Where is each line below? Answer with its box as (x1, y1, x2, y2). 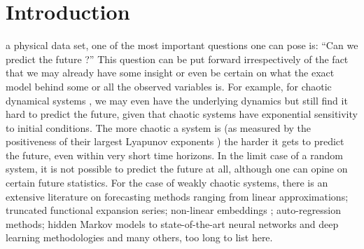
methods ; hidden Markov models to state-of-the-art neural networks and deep (6, 216, 339, 231)
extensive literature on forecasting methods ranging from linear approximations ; (6, 189, 349, 203)
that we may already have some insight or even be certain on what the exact (6, 65, 335, 80)
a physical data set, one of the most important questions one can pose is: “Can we (6, 38, 358, 53)
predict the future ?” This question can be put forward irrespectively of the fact (6, 51, 349, 66)
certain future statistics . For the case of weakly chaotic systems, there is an (6, 175, 328, 190)
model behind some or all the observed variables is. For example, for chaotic (6, 79, 332, 93)
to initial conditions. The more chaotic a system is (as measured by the (6, 120, 311, 135)
